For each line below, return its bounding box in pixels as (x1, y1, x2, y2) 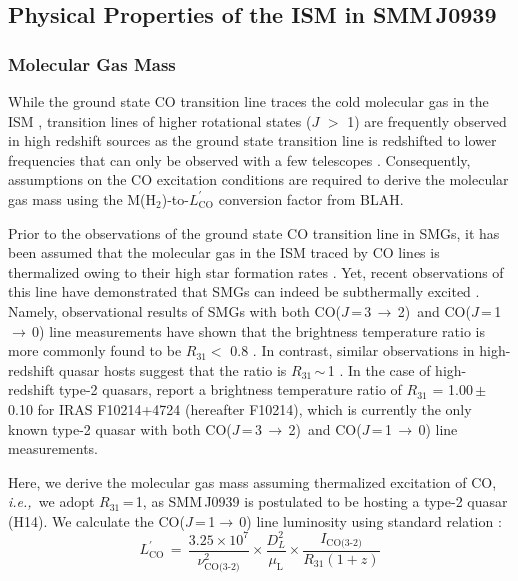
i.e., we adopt (8, 491, 95, 512)
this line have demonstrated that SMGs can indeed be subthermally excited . (8, 281, 480, 302)
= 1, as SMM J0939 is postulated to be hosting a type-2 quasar (122, 491, 508, 512)
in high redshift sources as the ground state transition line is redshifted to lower (8, 130, 497, 151)
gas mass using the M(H (8, 188, 157, 209)
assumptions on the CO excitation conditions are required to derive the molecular (8, 169, 509, 190)
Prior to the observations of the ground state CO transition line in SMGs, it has (8, 222, 500, 243)
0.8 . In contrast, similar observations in (230, 340, 475, 361)
